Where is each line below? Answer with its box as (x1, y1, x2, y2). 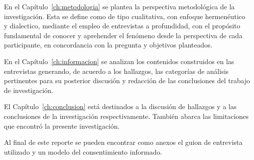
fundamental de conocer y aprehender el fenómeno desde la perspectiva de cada (4, 30, 243, 40)
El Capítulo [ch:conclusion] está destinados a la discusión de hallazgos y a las (4, 101, 237, 112)
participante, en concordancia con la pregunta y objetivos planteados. (4, 40, 212, 50)
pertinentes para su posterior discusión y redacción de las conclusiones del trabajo (4, 75, 250, 86)
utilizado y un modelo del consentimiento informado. (4, 146, 162, 157)
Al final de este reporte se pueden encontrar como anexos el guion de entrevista (4, 137, 243, 147)
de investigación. (4, 85, 53, 95)
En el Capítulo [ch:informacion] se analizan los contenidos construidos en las (4, 56, 234, 66)
